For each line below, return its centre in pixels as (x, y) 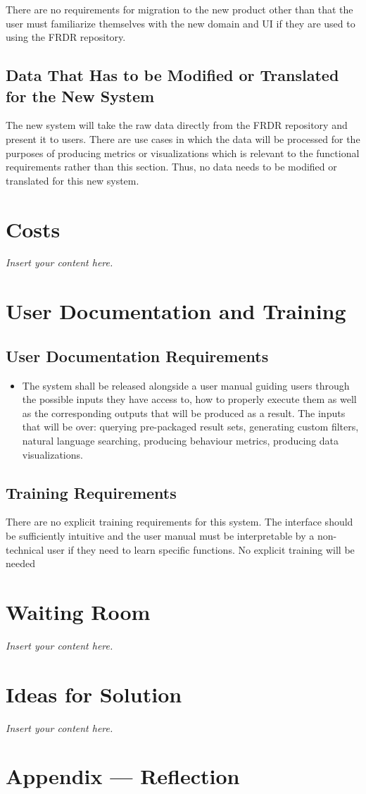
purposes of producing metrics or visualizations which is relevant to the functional (183, 153)
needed (20, 563)
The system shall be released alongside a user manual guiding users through (186, 385)
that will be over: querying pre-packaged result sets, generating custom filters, (190, 427)
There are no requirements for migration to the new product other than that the (179, 9)
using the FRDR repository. (66, 37)
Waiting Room (78, 611)
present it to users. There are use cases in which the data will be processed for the (183, 138)
